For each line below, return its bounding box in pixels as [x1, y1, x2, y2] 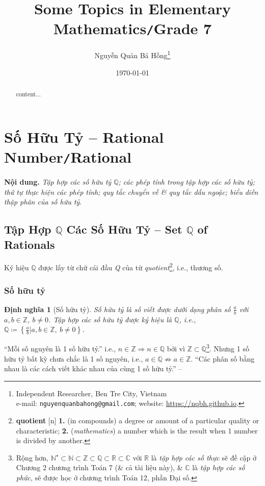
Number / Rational [4, 146, 132, 167]
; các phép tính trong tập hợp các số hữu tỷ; [118, 176, 255, 187]
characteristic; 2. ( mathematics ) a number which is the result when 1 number [16, 425, 258, 436]
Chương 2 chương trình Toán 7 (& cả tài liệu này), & [16, 462, 183, 473]
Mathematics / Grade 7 [53, 18, 212, 39]
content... [16, 90, 41, 98]
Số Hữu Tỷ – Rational [4, 126, 164, 147]
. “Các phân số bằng [191, 353, 255, 364]
